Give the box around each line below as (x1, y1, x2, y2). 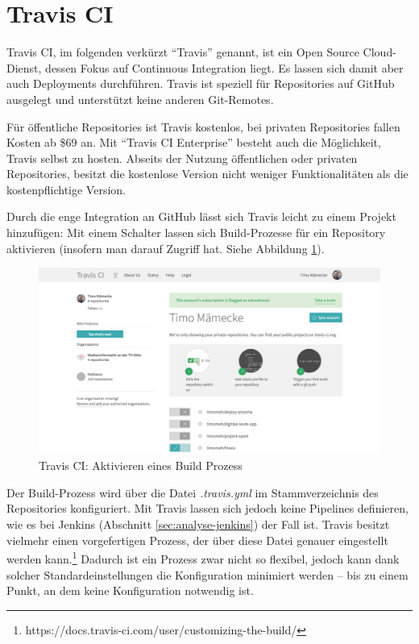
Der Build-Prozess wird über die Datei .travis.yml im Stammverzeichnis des (6, 484, 379, 501)
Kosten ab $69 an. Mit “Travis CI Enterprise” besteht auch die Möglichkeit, (6, 134, 381, 151)
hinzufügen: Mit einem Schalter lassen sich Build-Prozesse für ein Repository (6, 224, 386, 241)
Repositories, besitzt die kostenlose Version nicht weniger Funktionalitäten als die (6, 165, 409, 182)
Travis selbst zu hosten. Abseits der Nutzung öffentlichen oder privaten (6, 149, 358, 166)
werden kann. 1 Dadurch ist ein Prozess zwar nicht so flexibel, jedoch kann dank (6, 548, 400, 567)
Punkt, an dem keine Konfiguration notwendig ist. (6, 582, 254, 599)
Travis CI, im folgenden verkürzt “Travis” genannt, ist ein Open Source (6, 44, 359, 60)
